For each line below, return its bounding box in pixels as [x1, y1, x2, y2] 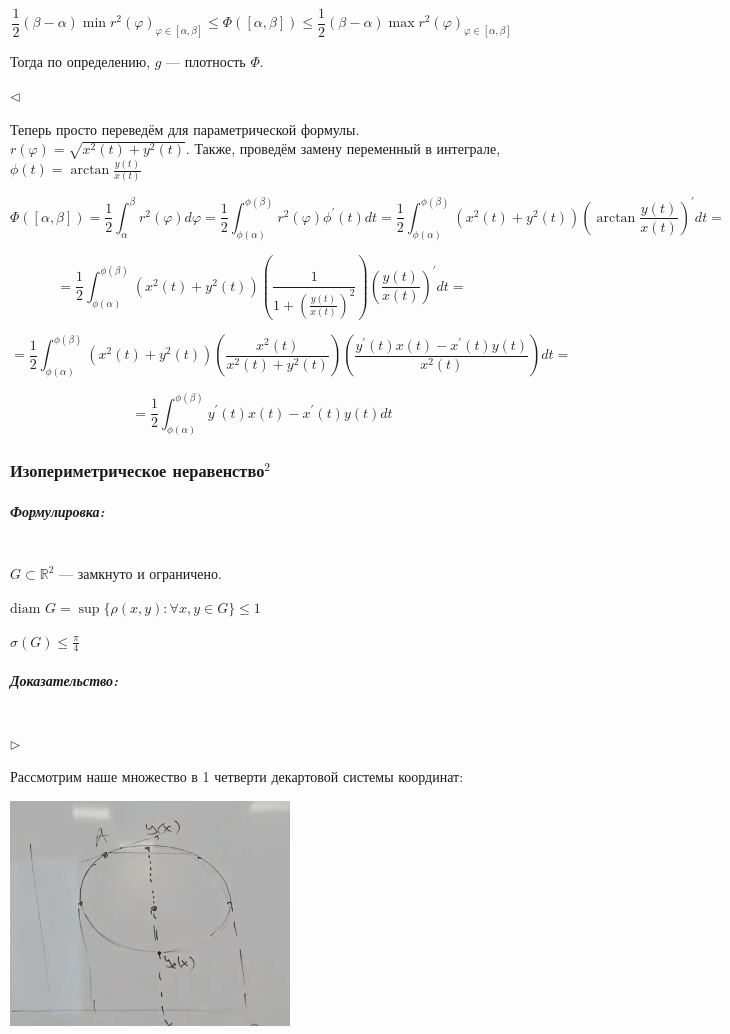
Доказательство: [10, 669, 119, 690]
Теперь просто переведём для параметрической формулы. [10, 118, 360, 139]
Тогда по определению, [10, 51, 151, 72]
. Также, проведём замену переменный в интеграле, [185, 138, 501, 159]
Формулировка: [10, 500, 105, 521]
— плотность [166, 51, 246, 72]
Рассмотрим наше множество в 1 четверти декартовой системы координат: [10, 766, 464, 787]
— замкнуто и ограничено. [58, 563, 222, 584]
